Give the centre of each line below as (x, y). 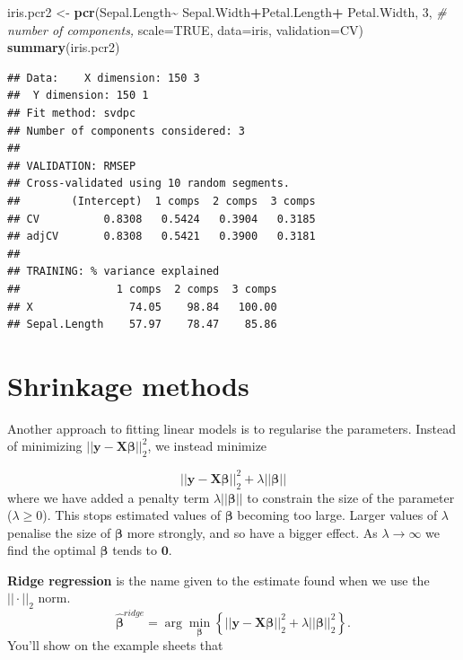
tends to (135, 550)
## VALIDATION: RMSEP (72, 166)
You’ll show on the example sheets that (115, 645)
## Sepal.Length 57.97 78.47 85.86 (142, 325)
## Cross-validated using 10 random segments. (149, 184)
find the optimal (52, 550)
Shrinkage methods (128, 385)
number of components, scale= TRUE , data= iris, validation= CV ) (185, 29)
